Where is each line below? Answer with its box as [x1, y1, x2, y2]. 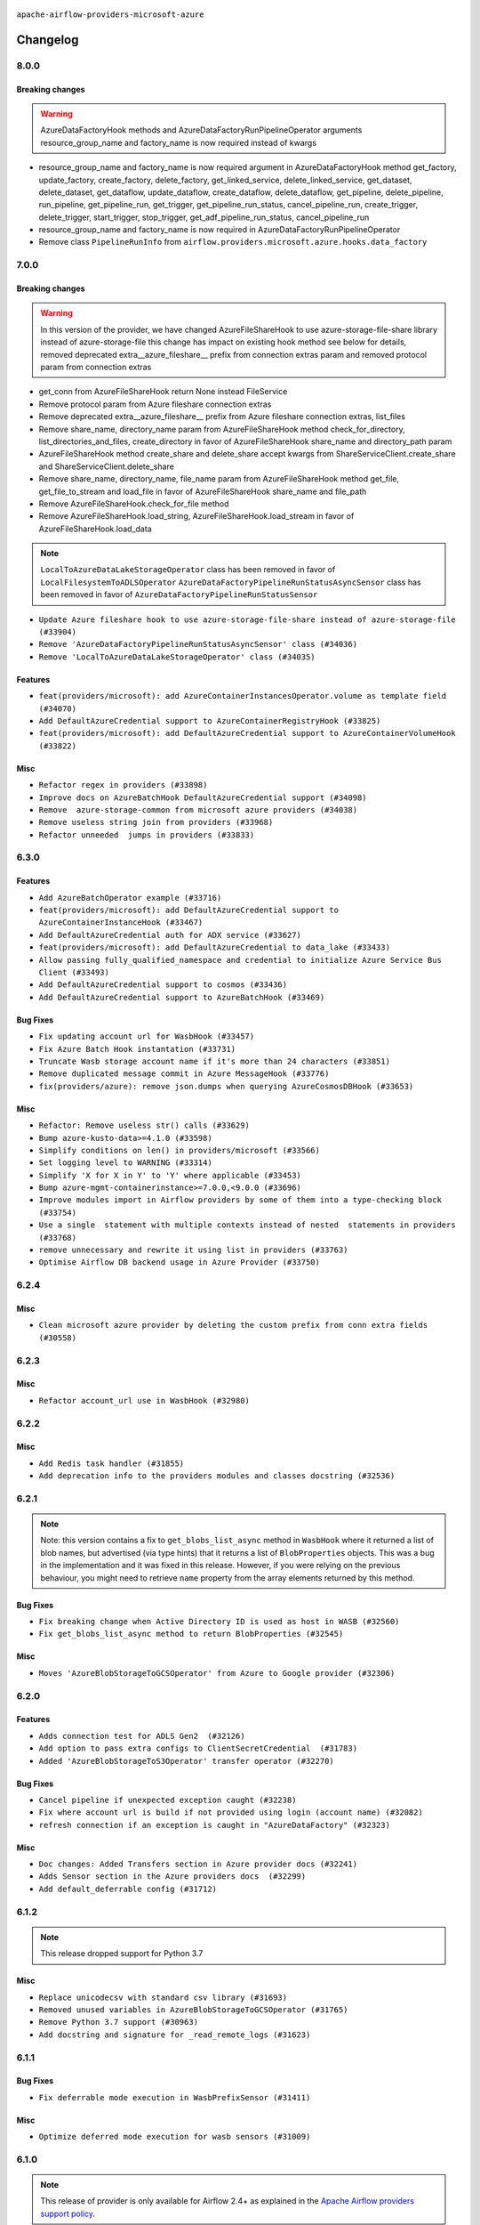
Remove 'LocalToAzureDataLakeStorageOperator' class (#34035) [38, 651, 316, 662]
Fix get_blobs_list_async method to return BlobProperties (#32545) [38, 1629, 344, 1639]
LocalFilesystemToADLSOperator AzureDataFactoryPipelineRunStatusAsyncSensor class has [40, 577, 421, 587]
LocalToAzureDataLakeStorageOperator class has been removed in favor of [40, 564, 336, 575]
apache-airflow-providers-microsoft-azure [16, 10, 204, 20]
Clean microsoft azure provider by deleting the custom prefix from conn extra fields [38, 1320, 428, 1331]
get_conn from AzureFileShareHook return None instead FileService [38, 386, 288, 397]
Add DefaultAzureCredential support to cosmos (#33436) [38, 980, 288, 990]
